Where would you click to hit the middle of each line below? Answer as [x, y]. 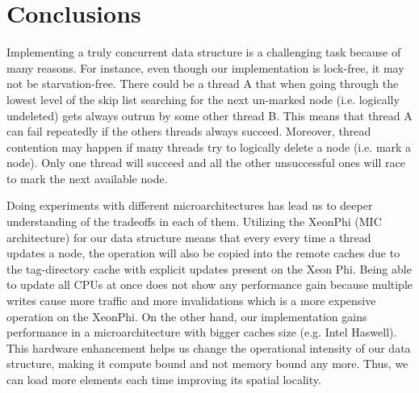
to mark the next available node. [87, 178]
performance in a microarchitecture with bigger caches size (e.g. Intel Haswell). [202, 332]
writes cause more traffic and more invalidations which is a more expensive [191, 301]
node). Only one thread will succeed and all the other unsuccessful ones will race [206, 163]
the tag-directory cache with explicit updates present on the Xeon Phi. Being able [209, 268]
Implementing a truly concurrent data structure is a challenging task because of [204, 52]
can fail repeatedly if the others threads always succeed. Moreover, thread [189, 131]
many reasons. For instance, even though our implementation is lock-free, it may [205, 67]
